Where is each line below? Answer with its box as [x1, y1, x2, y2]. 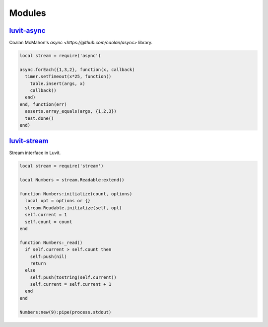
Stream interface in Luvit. [9, 150, 61, 156]
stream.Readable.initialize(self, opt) [25, 205, 122, 211]
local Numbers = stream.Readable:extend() [19, 177, 125, 183]
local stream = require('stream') [19, 163, 104, 169]
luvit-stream [9, 137, 49, 145]
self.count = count [25, 219, 72, 225]
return [30, 260, 46, 266]
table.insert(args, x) [30, 81, 85, 86]
